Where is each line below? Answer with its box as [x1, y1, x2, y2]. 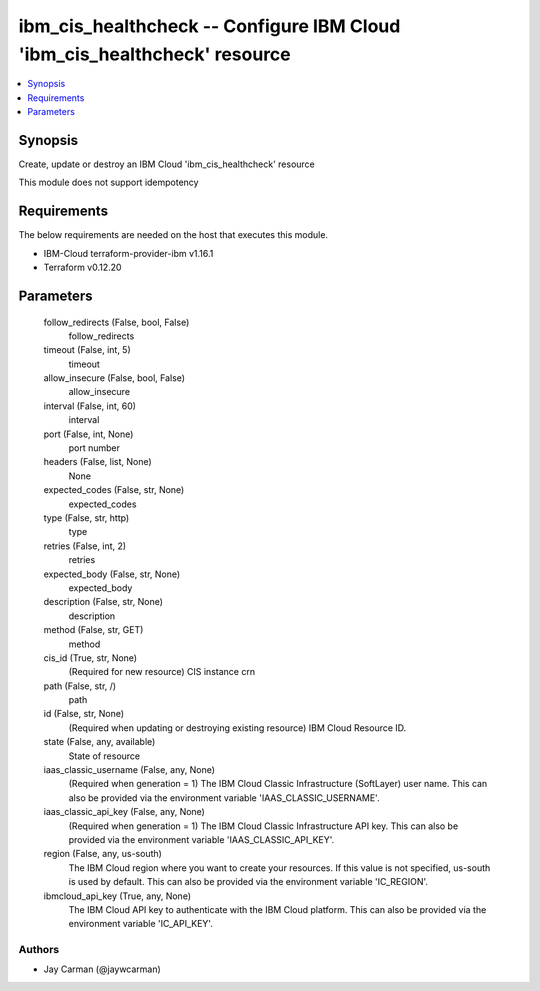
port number [68, 442, 120, 454]
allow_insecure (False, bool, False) [43, 372, 185, 384]
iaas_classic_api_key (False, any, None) [43, 806, 205, 818]
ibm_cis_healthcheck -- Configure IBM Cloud [18, 15, 401, 37]
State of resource [68, 750, 141, 762]
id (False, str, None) [43, 708, 125, 720]
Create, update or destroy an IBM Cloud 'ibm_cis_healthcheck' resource [18, 158, 315, 170]
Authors [18, 943, 60, 957]
